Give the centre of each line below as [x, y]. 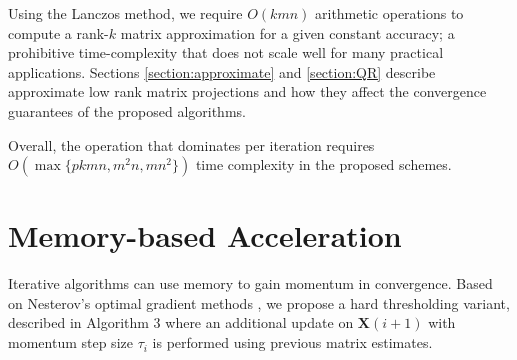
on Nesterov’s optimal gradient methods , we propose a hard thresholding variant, [259, 302]
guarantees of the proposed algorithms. [127, 110]
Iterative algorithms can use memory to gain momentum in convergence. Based [250, 283]
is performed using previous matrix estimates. [292, 342]
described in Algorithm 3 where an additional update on [181, 322]
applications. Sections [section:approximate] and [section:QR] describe [222, 71]
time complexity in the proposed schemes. [323, 164]
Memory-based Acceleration [205, 235]
